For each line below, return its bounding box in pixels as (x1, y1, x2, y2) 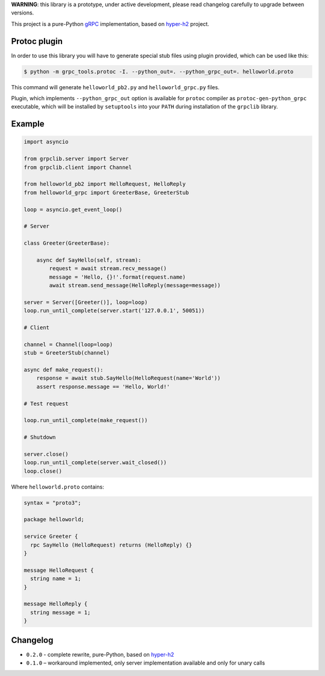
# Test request (23, 400, 69, 407)
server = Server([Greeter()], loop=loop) (23, 299, 148, 306)
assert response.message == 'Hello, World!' (36, 383, 170, 390)
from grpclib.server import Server (23, 156, 129, 162)
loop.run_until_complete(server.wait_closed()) (23, 459, 167, 466)
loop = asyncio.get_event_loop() (23, 206, 123, 213)
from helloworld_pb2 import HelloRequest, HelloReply (23, 181, 186, 188)
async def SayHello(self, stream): (36, 256, 141, 264)
